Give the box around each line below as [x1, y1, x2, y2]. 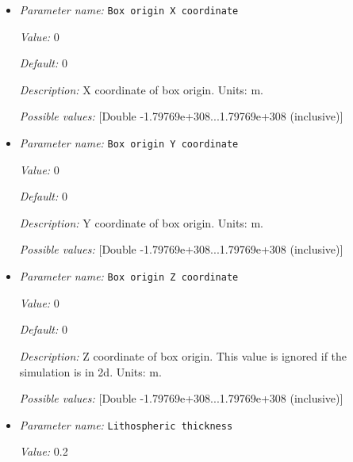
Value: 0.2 [19, 443, 68, 460]
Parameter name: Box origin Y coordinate [19, 135, 239, 151]
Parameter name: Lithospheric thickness [19, 416, 233, 433]
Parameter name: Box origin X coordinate [19, 2, 239, 17]
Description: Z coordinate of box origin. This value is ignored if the [19, 347, 347, 364]
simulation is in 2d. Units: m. [19, 363, 162, 380]
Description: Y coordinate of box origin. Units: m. [19, 214, 263, 231]
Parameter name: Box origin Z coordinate [19, 268, 239, 284]
